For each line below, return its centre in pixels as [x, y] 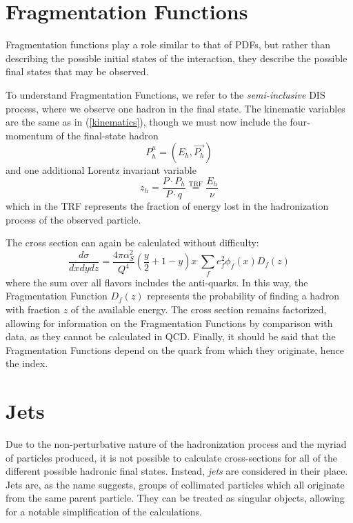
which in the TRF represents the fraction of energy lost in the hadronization [167, 205]
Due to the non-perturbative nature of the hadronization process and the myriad [176, 444]
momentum [29, 135]
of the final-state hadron [107, 135]
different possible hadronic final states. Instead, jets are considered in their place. [177, 471]
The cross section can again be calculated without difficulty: [132, 243]
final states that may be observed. [77, 71]
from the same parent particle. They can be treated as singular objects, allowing [175, 498]
